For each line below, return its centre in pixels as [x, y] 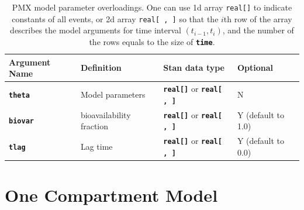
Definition [101, 68]
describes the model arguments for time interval [96, 30]
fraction [94, 126]
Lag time [96, 146]
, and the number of [258, 30]
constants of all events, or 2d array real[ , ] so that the [115, 18]
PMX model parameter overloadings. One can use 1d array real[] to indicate [152, 7]
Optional [255, 68]
